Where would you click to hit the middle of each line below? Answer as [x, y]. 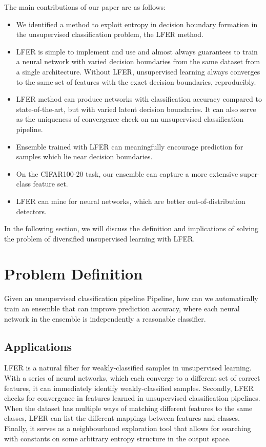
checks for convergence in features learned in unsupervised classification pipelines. [132, 398]
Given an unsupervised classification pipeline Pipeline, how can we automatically [131, 298]
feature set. [50, 184]
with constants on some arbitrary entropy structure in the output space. [118, 438]
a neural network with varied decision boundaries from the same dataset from [138, 61]
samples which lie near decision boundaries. [84, 156]
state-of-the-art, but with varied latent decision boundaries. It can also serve [136, 109]
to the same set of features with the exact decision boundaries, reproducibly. [136, 81]
